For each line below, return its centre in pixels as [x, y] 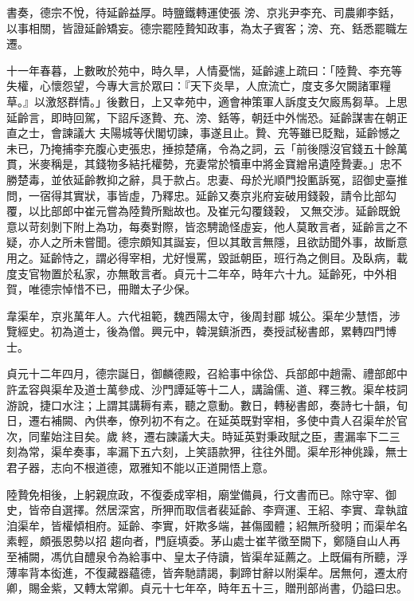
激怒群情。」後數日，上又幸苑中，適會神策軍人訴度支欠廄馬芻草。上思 [226, 101]
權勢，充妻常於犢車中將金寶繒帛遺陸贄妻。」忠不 [276, 164]
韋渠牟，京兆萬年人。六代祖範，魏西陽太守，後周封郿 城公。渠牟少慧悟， [198, 315]
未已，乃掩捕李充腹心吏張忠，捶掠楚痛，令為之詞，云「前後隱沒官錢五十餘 [201, 148]
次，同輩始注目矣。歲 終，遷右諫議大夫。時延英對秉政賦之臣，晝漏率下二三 [203, 436]
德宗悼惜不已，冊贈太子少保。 [117, 289]
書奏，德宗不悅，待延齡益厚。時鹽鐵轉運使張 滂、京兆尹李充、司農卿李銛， [203, 12]
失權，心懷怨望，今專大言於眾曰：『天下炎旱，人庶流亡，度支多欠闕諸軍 [193, 86]
